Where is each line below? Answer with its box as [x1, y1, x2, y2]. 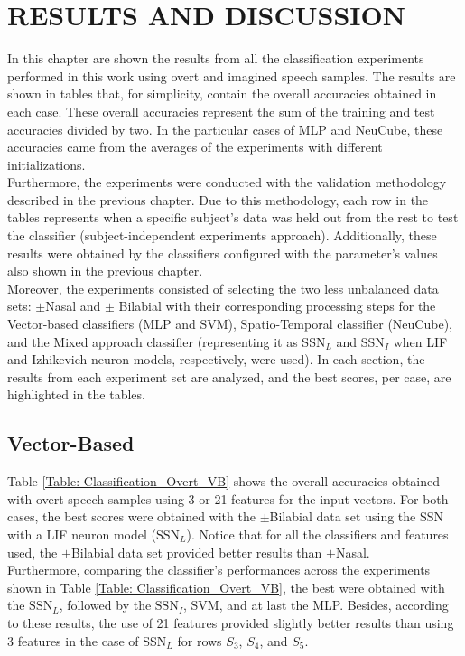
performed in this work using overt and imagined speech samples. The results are [7, 66, 456, 85]
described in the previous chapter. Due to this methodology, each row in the [7, 190, 429, 209]
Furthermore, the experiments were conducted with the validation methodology [7, 173, 447, 192]
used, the [7, 542, 58, 561]
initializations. [7, 155, 86, 173]
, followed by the [59, 595, 152, 614]
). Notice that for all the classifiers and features [186, 524, 449, 543]
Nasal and [45, 296, 101, 315]
